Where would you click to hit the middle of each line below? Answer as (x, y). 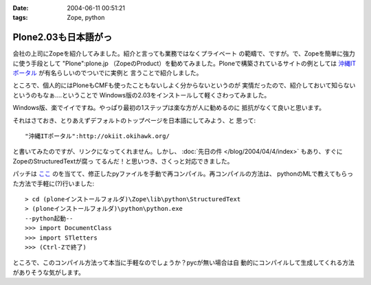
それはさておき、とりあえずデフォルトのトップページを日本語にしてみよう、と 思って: (134, 120)
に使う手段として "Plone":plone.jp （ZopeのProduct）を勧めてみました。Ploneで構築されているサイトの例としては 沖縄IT (184, 63)
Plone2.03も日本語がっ (63, 37)
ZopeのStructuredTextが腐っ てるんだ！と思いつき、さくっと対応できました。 (123, 161)
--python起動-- (49, 218)
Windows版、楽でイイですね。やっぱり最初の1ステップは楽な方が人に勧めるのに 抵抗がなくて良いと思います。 (169, 108)
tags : (20, 18)
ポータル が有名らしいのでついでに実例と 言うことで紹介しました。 (108, 73)
